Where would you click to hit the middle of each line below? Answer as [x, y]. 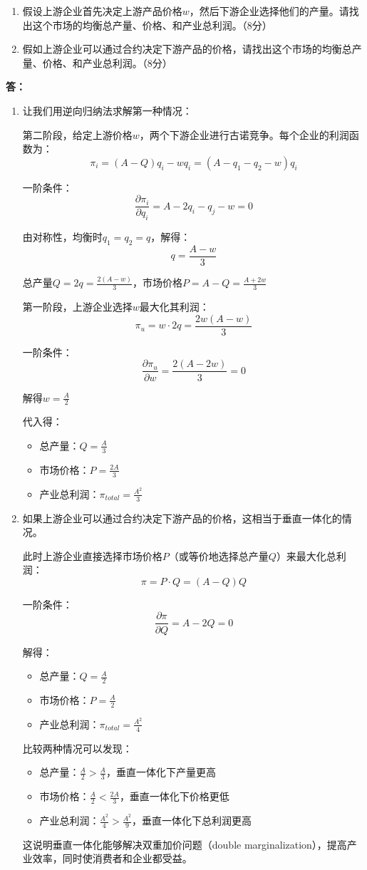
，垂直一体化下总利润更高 [192, 820]
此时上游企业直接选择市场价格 [92, 555]
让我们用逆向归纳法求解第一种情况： [107, 110]
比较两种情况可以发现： [77, 748]
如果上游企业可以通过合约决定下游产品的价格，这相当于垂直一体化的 [182, 518]
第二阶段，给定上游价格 [77, 134]
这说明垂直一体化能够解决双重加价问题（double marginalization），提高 [185, 844]
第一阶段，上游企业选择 [77, 307]
